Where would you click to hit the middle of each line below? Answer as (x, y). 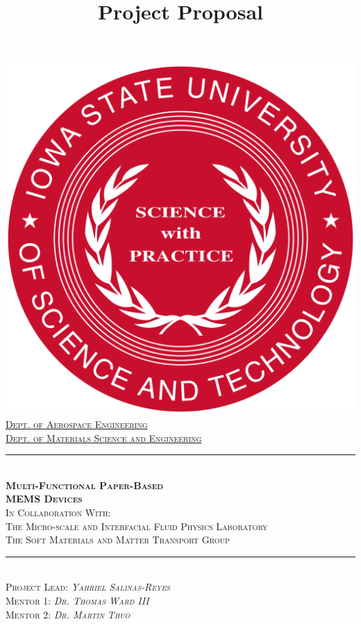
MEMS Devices (44, 499)
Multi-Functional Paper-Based (85, 485)
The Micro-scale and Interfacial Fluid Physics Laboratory (137, 526)
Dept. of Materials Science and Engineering (104, 437)
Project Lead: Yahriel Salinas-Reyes (88, 587)
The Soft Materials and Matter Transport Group (118, 540)
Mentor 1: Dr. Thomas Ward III (77, 600)
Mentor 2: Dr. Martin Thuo (68, 614)
